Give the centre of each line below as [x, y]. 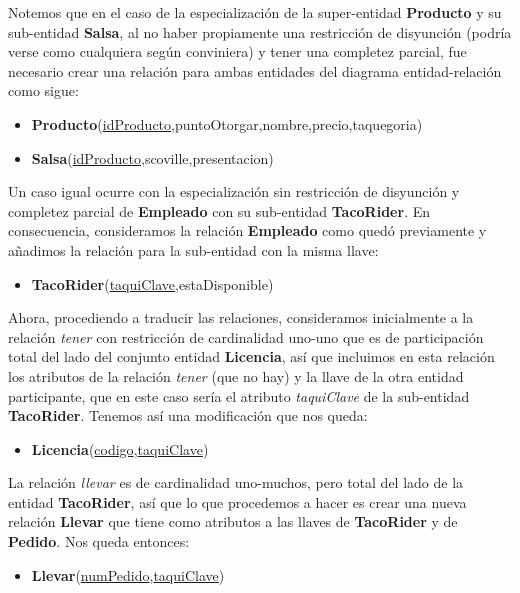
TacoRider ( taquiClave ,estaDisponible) [152, 283]
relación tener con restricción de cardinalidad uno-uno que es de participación [246, 336]
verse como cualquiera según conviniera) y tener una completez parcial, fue [237, 51]
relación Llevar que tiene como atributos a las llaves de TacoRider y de [233, 521]
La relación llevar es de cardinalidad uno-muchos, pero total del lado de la [236, 482]
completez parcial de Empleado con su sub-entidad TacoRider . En [219, 210]
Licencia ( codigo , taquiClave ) [120, 448]
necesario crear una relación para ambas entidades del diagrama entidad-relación [255, 70]
